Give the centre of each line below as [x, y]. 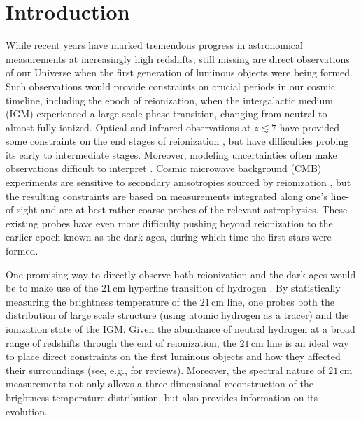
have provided [310, 127]
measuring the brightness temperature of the [101, 301]
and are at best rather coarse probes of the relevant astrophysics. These [194, 209]
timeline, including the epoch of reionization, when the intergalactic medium [169, 100]
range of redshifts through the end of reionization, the [121, 342]
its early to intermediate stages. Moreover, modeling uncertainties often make [171, 154]
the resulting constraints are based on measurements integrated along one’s [167, 195]
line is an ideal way [308, 342]
